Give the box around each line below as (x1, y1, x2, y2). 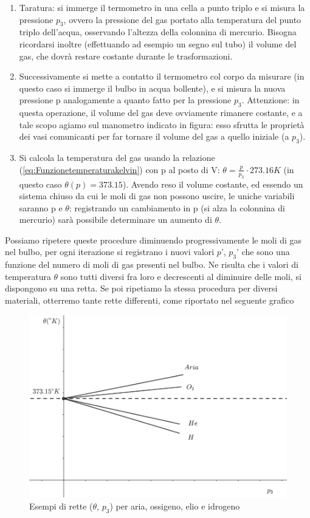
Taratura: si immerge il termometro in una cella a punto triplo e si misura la (19, 1, 305, 13)
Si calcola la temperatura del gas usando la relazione (19, 151, 215, 164)
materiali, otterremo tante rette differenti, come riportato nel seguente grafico (5, 294, 294, 307)
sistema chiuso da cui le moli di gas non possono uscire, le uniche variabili (19, 189, 295, 202)
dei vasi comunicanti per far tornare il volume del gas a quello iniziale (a (19, 130, 289, 143)
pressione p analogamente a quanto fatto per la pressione (19, 94, 232, 106)
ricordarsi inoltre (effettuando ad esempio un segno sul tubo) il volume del (19, 37, 297, 50)
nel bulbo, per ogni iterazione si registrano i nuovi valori (5, 245, 215, 258)
